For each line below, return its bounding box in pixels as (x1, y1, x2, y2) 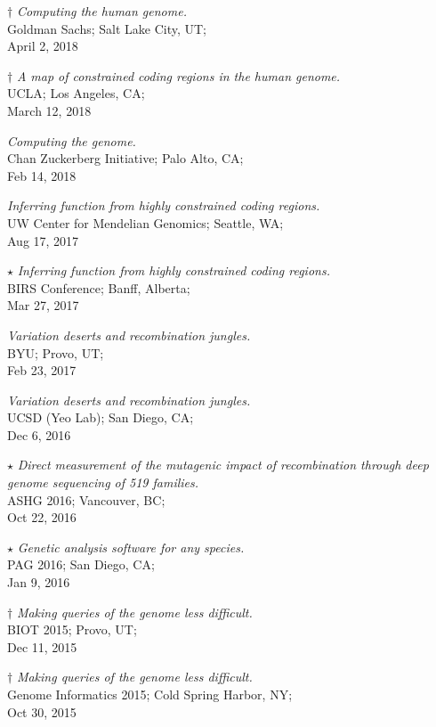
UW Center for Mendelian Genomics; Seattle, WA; (7, 213, 284, 232)
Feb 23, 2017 (7, 361, 77, 380)
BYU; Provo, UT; (7, 343, 104, 362)
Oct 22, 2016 (7, 508, 77, 527)
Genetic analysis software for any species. (17, 537, 245, 556)
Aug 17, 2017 (7, 231, 79, 249)
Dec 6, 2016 (7, 425, 71, 444)
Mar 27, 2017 (7, 296, 79, 314)
